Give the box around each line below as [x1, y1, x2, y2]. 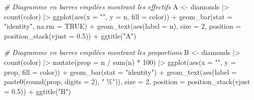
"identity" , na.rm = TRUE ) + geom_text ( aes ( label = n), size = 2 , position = [4, 21, 241, 31]
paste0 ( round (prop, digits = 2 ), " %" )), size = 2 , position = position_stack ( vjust [4, 76, 251, 87]
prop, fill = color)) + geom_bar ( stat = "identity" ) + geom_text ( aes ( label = [4, 66, 237, 77]
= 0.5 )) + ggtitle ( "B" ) [4, 86, 71, 96]
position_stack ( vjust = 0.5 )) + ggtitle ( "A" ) [4, 30, 136, 41]
